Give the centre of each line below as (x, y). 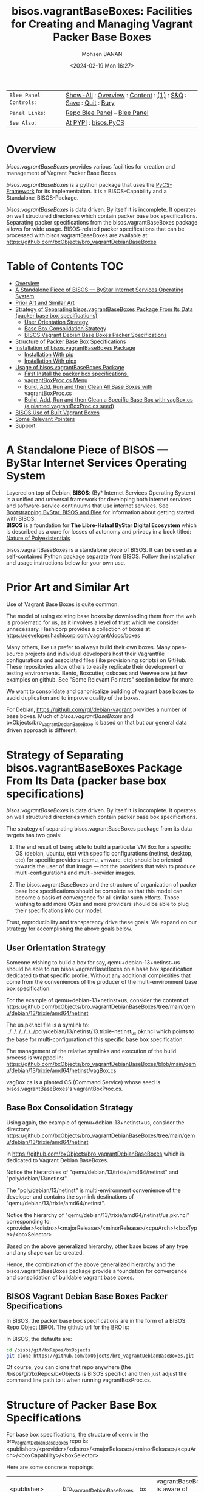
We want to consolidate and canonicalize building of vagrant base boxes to (100, 691)
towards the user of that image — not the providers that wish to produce (105, 866)
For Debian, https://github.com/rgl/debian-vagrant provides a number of (97, 709)
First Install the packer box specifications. (76, 374)
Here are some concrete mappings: (51, 1467)
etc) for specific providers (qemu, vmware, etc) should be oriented (98, 860)
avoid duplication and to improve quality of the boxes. (73, 697)
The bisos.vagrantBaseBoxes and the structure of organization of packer (106, 885)
